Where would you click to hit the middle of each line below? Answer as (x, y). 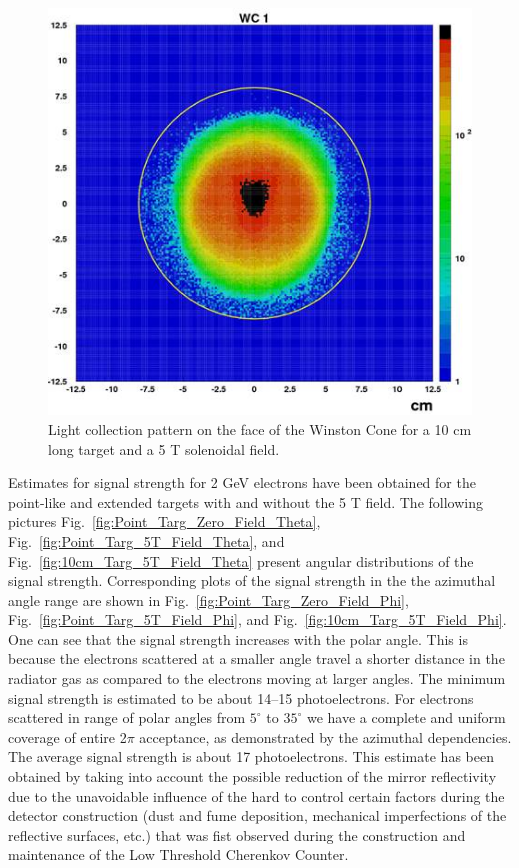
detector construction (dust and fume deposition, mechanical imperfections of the (257, 815)
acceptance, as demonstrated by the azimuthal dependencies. (325, 736)
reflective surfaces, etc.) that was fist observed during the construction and (237, 834)
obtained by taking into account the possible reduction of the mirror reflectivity (252, 776)
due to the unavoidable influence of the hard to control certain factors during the (256, 795)
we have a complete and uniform (406, 717)
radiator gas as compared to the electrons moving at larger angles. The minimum (257, 678)
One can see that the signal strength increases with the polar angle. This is (238, 638)
